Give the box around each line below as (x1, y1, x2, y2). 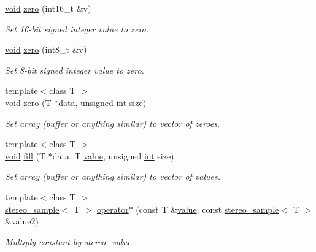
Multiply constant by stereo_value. (5, 235, 134, 248)
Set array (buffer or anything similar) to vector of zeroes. (5, 116, 220, 129)
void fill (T (5, 149, 46, 162)
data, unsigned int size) (58, 96, 147, 109)
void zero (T (5, 96, 52, 109)
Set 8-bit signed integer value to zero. (5, 63, 144, 76)
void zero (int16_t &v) (5, 2, 91, 14)
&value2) (5, 215, 39, 227)
